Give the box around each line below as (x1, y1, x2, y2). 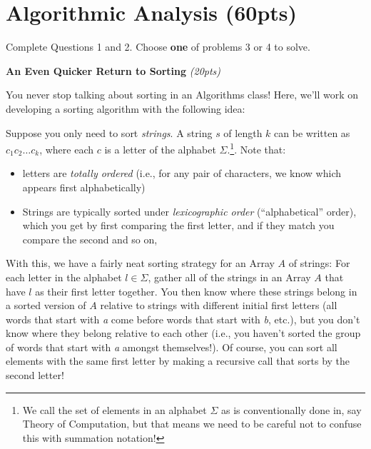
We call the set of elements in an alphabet (22, 402, 207, 417)
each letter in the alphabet (6, 269, 122, 284)
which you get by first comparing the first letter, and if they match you (22, 218, 335, 233)
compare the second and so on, (22, 231, 158, 246)
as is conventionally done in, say (221, 402, 362, 417)
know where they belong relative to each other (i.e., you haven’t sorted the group (6, 326, 361, 340)
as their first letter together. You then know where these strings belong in (35, 283, 357, 298)
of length (223, 125, 263, 140)
